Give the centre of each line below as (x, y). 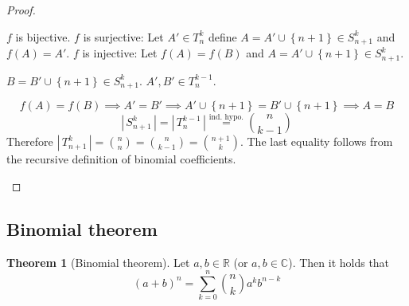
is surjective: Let (123, 36)
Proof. (21, 10)
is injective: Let (120, 53)
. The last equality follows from (316, 141)
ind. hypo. (226, 117)
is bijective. (43, 36)
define (222, 36)
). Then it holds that (339, 262)
